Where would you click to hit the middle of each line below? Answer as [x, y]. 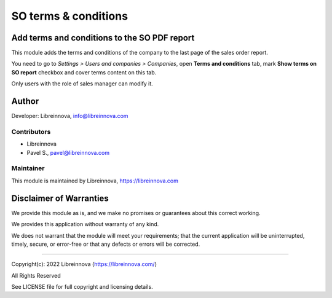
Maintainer [28, 168]
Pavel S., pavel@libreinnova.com [68, 152]
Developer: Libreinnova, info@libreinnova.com [70, 116]
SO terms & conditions [70, 16]
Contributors [31, 131]
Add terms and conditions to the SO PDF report [103, 38]
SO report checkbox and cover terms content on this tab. [84, 72]
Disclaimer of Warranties [60, 198]
